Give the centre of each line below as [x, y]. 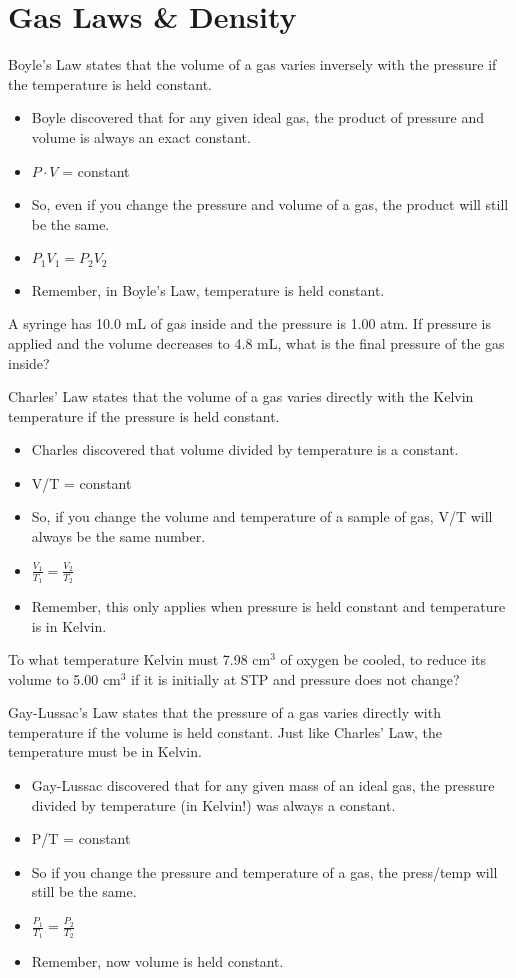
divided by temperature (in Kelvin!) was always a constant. [213, 804]
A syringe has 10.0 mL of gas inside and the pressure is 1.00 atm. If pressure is [249, 323]
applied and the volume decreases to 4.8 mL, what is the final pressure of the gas [256, 342]
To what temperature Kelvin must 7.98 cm [139, 659]
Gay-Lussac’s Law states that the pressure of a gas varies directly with [224, 712]
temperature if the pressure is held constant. [144, 415]
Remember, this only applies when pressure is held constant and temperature [268, 605]
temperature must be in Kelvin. [105, 751]
